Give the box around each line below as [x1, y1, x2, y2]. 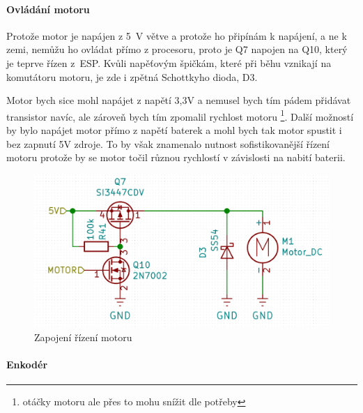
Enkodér [6, 357, 48, 372]
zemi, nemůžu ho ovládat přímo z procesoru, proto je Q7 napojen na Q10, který [6, 42, 348, 57]
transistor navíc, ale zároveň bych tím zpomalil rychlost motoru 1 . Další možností [6, 107, 354, 123]
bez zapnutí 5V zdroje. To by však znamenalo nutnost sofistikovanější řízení [6, 136, 330, 151]
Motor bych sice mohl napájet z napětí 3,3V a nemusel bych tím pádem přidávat [6, 93, 351, 107]
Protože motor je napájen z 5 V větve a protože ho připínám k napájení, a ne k [6, 28, 347, 43]
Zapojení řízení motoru [34, 329, 132, 344]
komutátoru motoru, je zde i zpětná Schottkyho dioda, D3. [6, 69, 258, 84]
